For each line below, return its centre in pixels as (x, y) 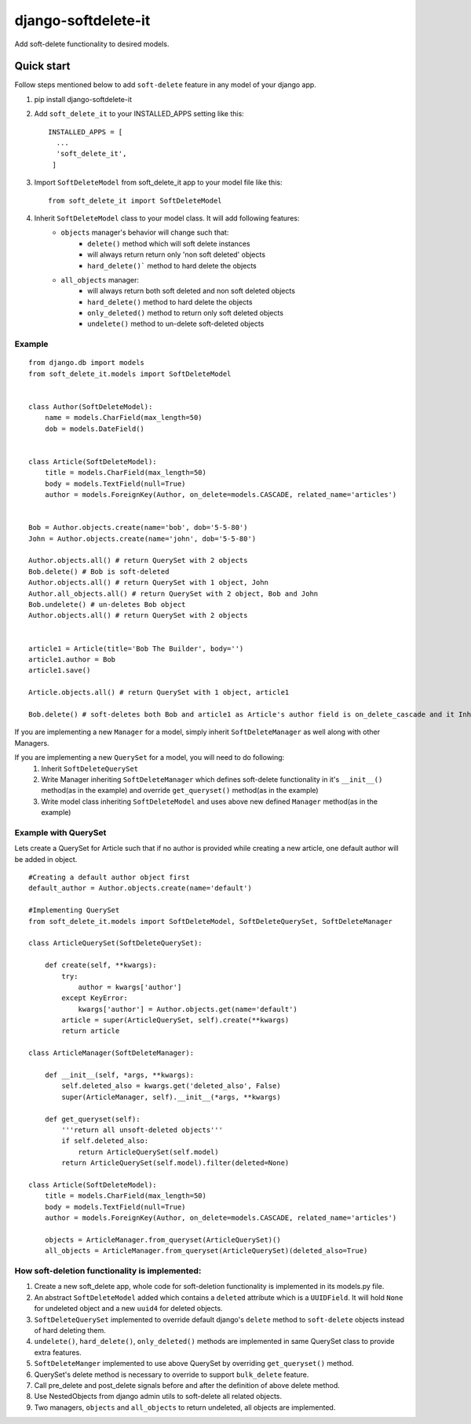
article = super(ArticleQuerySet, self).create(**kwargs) (175, 1020)
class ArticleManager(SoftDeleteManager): (111, 1053)
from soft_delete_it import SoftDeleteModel (135, 201)
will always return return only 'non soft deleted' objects (177, 254)
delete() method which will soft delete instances (169, 243)
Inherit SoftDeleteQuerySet (90, 769)
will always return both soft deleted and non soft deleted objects (192, 291)
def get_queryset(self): (92, 1119)
